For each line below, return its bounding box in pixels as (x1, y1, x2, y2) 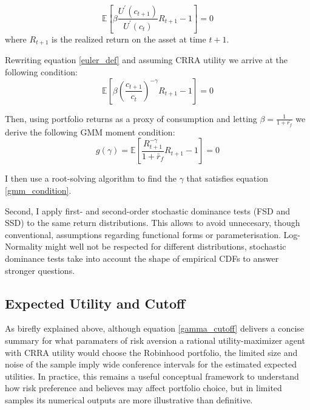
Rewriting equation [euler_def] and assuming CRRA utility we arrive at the (5, 53, 288, 66)
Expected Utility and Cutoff (5, 293, 186, 312)
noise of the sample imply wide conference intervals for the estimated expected (5, 358, 297, 371)
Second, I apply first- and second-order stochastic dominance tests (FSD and (5, 204, 290, 217)
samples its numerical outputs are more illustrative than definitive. (5, 393, 253, 406)
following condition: (5, 65, 78, 78)
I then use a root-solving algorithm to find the (5, 172, 177, 185)
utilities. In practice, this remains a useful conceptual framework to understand (5, 369, 299, 382)
